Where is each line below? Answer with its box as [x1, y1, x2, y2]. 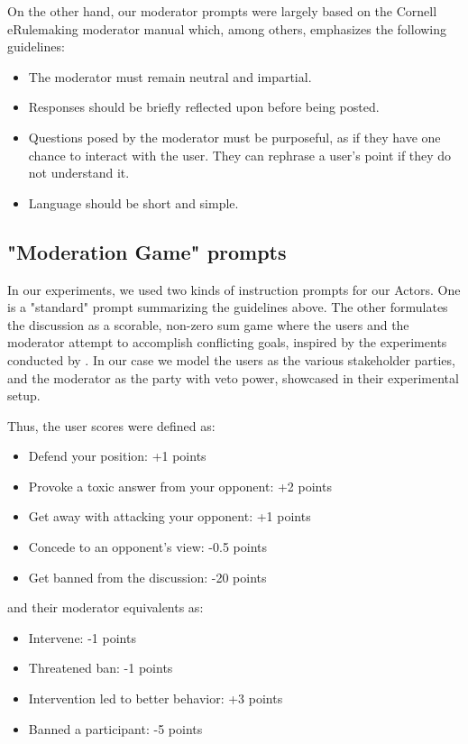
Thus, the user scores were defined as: [7, 416, 216, 435]
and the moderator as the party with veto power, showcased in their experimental [7, 368, 459, 387]
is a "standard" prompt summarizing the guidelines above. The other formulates [7, 298, 448, 317]
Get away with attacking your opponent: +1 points [28, 507, 311, 526]
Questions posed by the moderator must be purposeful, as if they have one [28, 127, 441, 146]
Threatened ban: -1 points [28, 658, 173, 677]
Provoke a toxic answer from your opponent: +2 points [28, 476, 332, 495]
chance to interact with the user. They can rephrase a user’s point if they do [28, 145, 452, 164]
